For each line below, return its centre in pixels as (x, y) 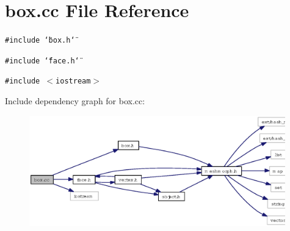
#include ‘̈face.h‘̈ (42, 61)
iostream (73, 81)
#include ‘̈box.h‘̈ (40, 41)
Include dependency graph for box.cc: (75, 101)
